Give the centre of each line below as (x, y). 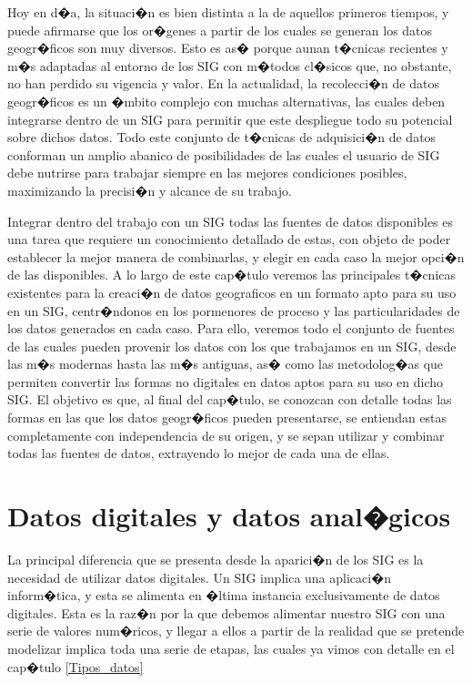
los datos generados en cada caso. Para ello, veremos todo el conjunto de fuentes (231, 328)
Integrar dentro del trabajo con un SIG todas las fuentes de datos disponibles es (231, 221)
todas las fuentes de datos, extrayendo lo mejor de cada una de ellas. (199, 453)
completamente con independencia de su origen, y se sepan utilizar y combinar (226, 435)
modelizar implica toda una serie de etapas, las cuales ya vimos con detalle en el (231, 648)
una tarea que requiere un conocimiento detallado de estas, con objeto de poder (229, 239)
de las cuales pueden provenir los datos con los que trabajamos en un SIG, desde (232, 346)
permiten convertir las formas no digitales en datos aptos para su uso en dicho (226, 381)
